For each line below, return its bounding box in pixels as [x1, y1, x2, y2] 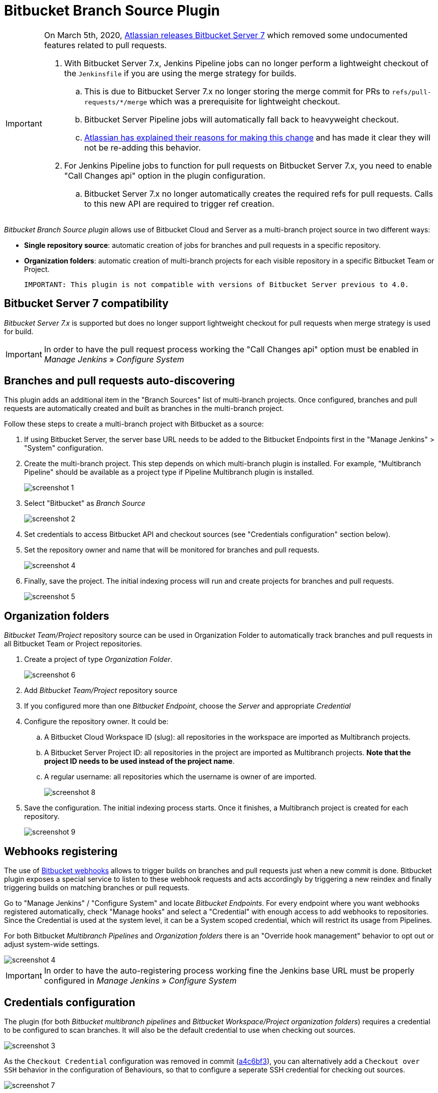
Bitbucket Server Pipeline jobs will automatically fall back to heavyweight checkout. [84, 114, 399, 124]
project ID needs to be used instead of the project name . [44, 757, 235, 766]
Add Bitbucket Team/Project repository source [24, 686, 178, 695]
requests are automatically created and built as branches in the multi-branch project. [4, 404, 284, 413]
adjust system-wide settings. [4, 940, 99, 949]
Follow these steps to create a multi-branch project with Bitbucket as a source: [4, 420, 264, 429]
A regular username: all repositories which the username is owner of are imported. [44, 772, 317, 781]
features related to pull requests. [44, 40, 167, 50]
